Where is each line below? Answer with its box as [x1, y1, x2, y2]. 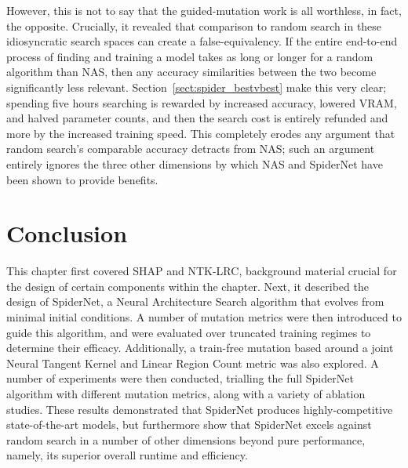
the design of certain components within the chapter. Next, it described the [6, 278, 369, 294]
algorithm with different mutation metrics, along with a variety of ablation [6, 386, 366, 401]
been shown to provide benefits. [6, 171, 158, 187]
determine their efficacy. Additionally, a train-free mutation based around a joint [6, 339, 394, 356]
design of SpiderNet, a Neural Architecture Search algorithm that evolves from [6, 293, 384, 310]
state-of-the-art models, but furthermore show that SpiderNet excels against [6, 416, 372, 433]
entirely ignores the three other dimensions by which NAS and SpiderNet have [6, 155, 383, 172]
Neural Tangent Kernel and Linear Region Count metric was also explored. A [6, 354, 379, 371]
